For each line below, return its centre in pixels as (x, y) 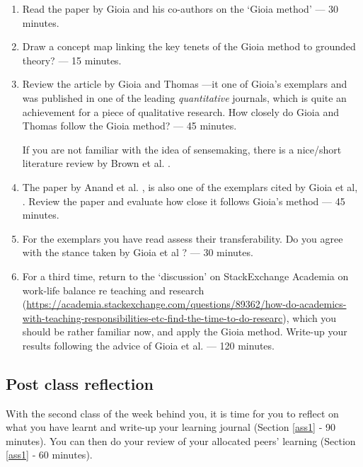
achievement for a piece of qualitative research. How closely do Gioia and (180, 111)
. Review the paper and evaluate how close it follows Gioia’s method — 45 (184, 201)
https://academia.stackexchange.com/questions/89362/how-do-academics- (186, 304)
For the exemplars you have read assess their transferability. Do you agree (183, 238)
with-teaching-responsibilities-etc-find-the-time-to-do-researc (152, 317)
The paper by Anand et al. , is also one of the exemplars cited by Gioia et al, (190, 186)
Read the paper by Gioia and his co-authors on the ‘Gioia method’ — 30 (180, 8)
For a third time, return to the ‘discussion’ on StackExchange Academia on (185, 276)
